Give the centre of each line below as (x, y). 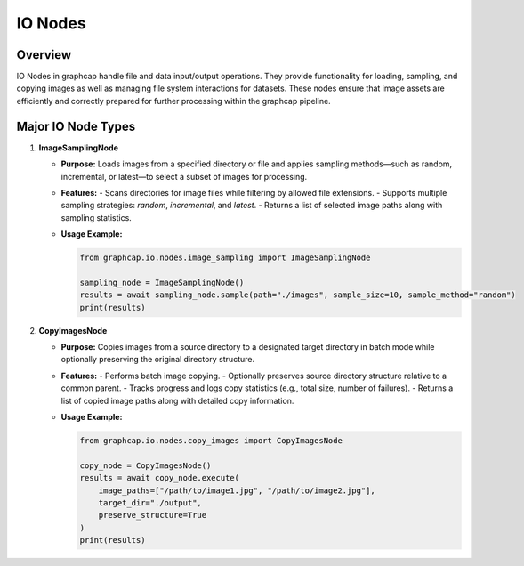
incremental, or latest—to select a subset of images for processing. (184, 176)
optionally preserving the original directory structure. (158, 360)
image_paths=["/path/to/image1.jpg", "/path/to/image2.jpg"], (237, 490)
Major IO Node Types (76, 126)
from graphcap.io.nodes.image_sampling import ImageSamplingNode (225, 258)
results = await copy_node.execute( (160, 478)
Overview (44, 55)
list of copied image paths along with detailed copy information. (177, 400)
